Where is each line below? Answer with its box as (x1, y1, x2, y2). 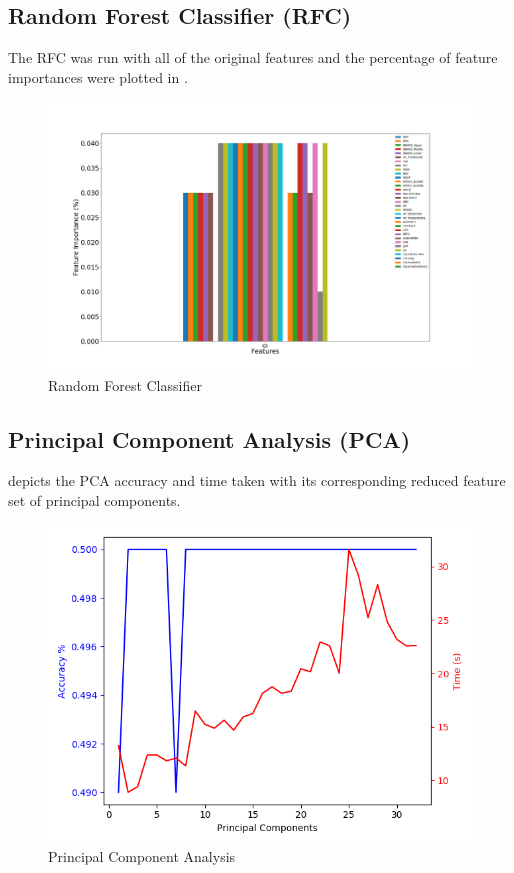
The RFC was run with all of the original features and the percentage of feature (8, 47, 498, 68)
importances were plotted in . (8, 66, 188, 87)
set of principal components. (8, 489, 181, 510)
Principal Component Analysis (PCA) (8, 423, 411, 454)
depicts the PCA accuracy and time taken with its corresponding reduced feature (8, 470, 506, 491)
